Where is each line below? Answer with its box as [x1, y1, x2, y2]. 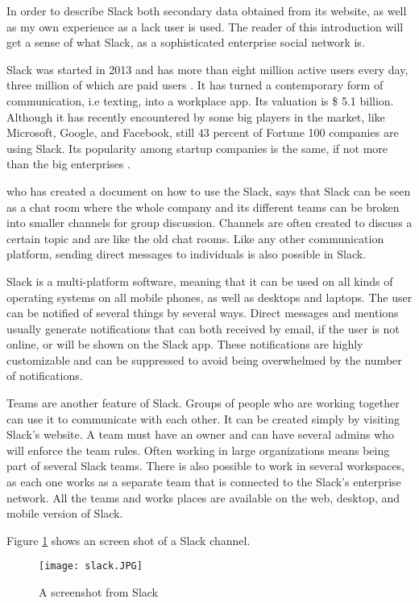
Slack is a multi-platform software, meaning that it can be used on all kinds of [6, 272, 393, 289]
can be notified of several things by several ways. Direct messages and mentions [6, 304, 399, 321]
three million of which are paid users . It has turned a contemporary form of [6, 76, 384, 93]
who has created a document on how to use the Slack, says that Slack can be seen [6, 182, 411, 199]
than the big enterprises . [6, 155, 131, 172]
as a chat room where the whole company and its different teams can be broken [6, 198, 400, 215]
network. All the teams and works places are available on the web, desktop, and [6, 489, 400, 506]
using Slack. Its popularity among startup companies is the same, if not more [6, 139, 388, 156]
